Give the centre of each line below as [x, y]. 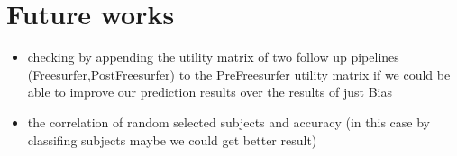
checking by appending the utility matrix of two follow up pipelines [213, 57]
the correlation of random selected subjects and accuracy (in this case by [228, 121]
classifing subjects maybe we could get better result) [172, 139]
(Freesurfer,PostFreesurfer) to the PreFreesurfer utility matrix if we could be [239, 74]
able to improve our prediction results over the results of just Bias [210, 92]
